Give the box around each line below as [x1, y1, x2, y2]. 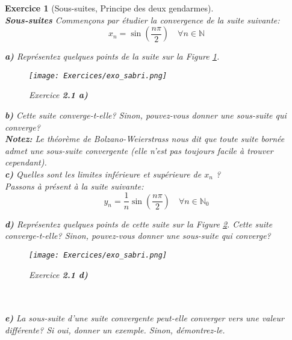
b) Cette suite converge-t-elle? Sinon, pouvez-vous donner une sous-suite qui [5, 109, 287, 122]
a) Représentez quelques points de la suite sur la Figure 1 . [5, 50, 220, 63]
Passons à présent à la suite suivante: [5, 179, 144, 192]
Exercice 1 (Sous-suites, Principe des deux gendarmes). [5, 2, 214, 14]
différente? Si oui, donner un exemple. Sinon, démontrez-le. [5, 323, 225, 336]
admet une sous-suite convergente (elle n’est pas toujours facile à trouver [5, 144, 273, 156]
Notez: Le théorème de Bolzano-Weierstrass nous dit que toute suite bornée [5, 132, 285, 145]
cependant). [5, 156, 47, 168]
